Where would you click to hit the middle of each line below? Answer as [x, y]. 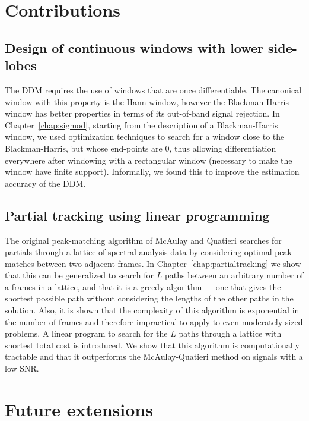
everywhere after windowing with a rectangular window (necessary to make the [149, 160]
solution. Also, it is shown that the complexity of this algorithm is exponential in [152, 310]
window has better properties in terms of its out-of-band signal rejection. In [142, 113]
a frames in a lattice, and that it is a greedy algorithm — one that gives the [143, 286]
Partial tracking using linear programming [137, 215]
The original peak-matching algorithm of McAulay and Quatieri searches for [143, 240]
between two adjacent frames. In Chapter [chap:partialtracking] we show [169, 263]
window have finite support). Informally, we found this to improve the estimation [152, 172]
